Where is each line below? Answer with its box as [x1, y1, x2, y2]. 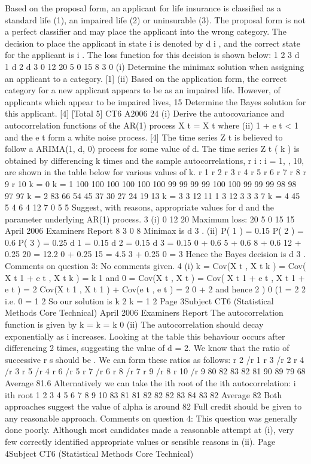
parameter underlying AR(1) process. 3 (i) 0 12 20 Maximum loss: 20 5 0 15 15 [5, 212, 295, 225]
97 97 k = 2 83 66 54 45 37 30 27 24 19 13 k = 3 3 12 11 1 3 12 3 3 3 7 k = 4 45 [5, 189, 300, 202]
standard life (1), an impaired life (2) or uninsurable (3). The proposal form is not [5, 13, 306, 26]
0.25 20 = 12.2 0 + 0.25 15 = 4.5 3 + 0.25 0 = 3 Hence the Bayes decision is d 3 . [5, 248, 306, 260]
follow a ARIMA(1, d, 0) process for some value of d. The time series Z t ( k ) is [5, 142, 300, 155]
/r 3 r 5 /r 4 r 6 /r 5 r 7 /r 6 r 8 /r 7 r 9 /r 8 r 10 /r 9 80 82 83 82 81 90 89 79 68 [5, 365, 306, 377]
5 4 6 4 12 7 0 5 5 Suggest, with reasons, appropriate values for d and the [5, 201, 275, 213]
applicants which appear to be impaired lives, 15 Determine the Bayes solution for [5, 95, 306, 108]
